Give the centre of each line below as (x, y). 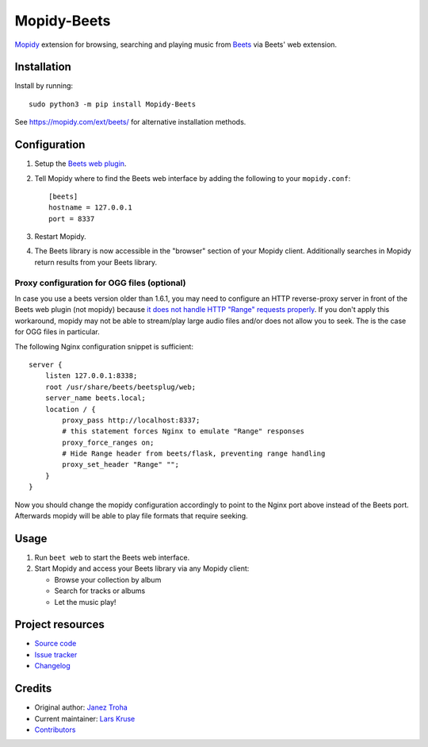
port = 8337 (72, 219)
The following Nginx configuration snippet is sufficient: (104, 346)
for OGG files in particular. (57, 332)
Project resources (59, 624)
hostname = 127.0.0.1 (90, 208)
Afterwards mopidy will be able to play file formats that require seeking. (132, 516)
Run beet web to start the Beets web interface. (112, 557)
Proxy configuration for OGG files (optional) (100, 283)
